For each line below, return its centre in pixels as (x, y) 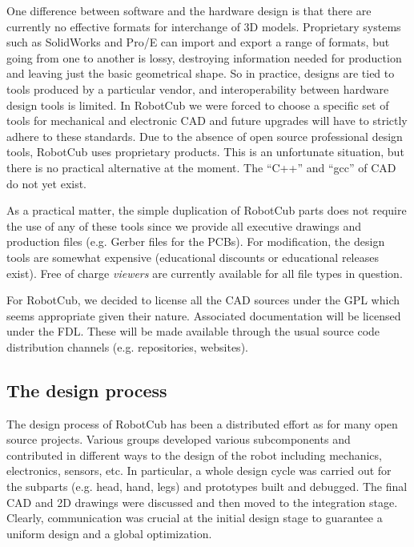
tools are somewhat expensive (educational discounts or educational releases (193, 257)
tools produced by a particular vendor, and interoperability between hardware (198, 88)
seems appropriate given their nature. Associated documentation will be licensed (204, 315)
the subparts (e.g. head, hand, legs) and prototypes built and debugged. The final (207, 487)
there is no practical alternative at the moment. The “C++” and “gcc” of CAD (201, 167)
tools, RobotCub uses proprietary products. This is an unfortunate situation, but (205, 152)
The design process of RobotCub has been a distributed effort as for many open (202, 423)
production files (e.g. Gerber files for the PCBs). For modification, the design (196, 241)
